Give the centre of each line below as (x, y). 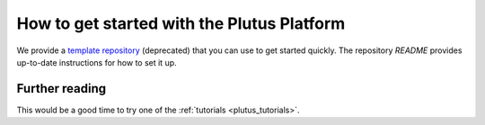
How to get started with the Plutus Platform (181, 23)
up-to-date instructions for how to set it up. (97, 62)
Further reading (62, 89)
